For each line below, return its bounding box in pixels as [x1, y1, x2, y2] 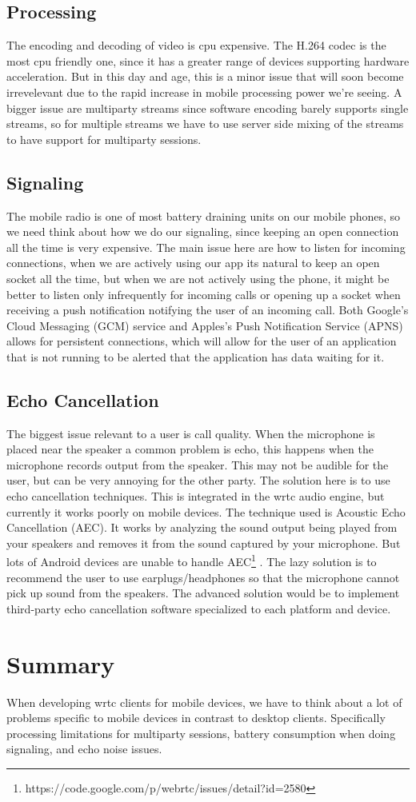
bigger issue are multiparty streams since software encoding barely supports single [6, 99, 409, 116]
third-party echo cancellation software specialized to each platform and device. [6, 600, 391, 616]
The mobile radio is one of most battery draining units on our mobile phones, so [6, 207, 401, 224]
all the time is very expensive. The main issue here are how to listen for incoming [6, 238, 406, 255]
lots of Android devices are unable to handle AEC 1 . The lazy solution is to [6, 551, 377, 570]
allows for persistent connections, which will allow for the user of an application [6, 333, 397, 349]
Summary [6, 647, 115, 680]
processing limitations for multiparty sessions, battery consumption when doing [6, 724, 396, 741]
